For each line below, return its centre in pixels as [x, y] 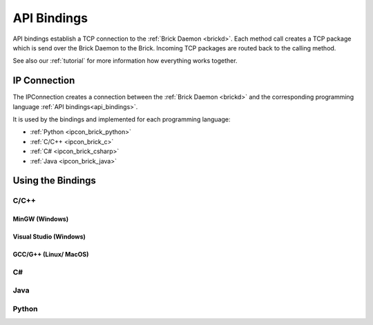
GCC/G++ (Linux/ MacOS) [51, 255]
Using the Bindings [55, 180]
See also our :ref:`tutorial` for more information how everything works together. [125, 61]
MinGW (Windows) [41, 219]
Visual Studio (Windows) [49, 237]
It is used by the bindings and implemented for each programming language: [122, 119]
